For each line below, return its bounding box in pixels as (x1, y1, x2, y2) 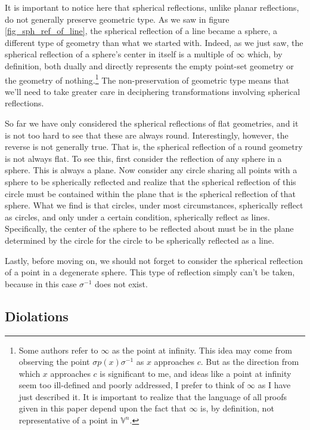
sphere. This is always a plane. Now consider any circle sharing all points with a (5, 164, 297, 176)
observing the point (18, 355, 90, 368)
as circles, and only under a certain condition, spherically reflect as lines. (5, 210, 270, 223)
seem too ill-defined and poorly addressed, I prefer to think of (18, 379, 244, 391)
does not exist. (95, 277, 148, 290)
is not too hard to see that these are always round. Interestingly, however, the (5, 128, 289, 141)
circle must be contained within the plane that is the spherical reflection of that (5, 187, 296, 199)
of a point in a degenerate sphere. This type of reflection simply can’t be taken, (5, 266, 295, 278)
